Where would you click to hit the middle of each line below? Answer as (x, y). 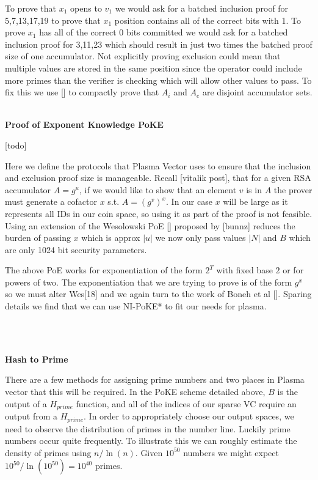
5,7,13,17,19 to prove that (53, 20)
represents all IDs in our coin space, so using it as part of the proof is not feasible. (159, 213)
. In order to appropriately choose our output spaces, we (189, 416)
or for (293, 270)
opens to (86, 8)
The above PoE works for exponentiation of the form (104, 270)
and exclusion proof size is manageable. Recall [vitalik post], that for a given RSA (158, 178)
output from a (31, 416)
